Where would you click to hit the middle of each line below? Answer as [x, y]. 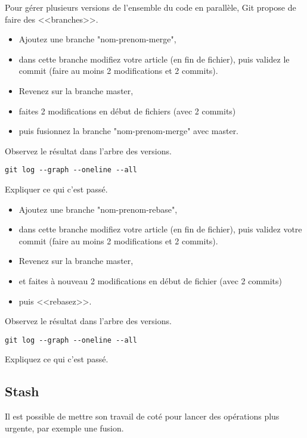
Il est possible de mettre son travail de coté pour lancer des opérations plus [142, 416]
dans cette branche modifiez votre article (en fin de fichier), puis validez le [154, 59]
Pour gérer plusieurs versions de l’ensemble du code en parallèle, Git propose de [151, 7]
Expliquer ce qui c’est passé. [56, 189]
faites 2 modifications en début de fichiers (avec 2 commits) [127, 111]
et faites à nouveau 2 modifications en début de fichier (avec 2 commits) [151, 280]
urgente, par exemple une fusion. [64, 428]
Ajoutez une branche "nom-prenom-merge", [97, 39]
